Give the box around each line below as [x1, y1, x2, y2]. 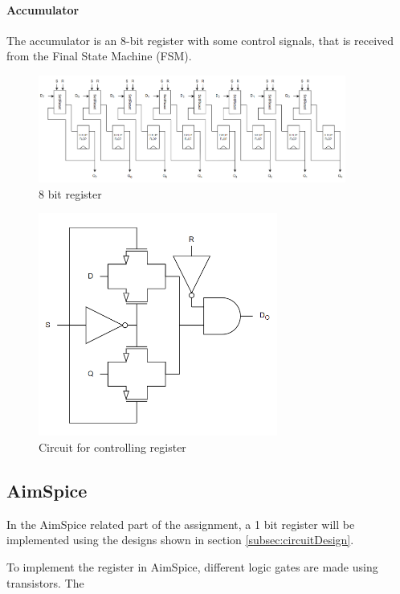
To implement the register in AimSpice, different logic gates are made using [6, 558, 378, 575]
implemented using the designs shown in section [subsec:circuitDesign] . [6, 531, 354, 548]
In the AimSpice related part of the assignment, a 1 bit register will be [6, 515, 355, 532]
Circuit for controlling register [39, 438, 186, 455]
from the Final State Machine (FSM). [6, 47, 192, 64]
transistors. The [6, 574, 84, 591]
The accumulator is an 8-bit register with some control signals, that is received [6, 31, 394, 48]
